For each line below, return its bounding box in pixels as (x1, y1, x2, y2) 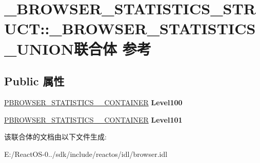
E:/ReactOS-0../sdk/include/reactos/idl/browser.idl (4, 148, 168, 159)
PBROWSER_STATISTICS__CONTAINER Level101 (4, 114, 183, 125)
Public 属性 (4, 73, 65, 89)
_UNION (4, 38, 74, 59)
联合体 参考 (73, 38, 151, 59)
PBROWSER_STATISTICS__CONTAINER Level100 (4, 97, 183, 107)
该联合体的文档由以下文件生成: (4, 131, 107, 142)
